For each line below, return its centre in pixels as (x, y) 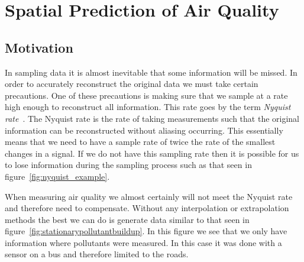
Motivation (39, 47)
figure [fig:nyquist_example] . (57, 176)
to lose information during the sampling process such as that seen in (128, 165)
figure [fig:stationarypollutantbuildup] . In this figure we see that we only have (146, 231)
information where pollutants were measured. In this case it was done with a (143, 242)
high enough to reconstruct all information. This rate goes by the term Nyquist (148, 107)
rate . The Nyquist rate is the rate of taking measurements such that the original (152, 118)
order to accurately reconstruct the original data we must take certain (132, 84)
